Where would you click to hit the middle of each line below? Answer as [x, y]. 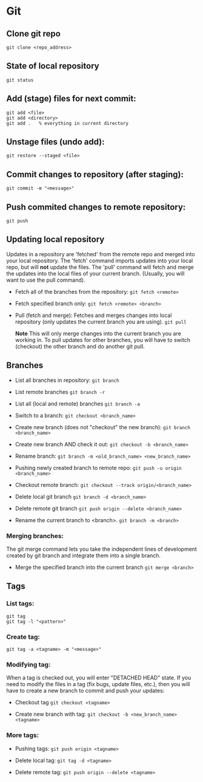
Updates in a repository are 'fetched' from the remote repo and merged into [101, 254]
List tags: [20, 603]
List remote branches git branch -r [60, 392]
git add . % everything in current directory [68, 123]
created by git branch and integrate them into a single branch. [84, 555]
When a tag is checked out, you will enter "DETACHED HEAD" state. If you [99, 678]
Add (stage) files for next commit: [71, 99]
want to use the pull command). [46, 280]
